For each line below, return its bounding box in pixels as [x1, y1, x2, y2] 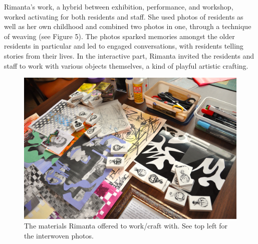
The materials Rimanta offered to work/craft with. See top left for [24, 220, 228, 231]
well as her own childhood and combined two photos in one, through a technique [4, 21, 251, 32]
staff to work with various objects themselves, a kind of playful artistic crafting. [4, 60, 248, 71]
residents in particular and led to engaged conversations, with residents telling [4, 41, 243, 51]
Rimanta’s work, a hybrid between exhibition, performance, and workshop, [4, 2, 233, 12]
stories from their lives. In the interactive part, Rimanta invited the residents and [4, 50, 254, 61]
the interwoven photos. [24, 230, 94, 240]
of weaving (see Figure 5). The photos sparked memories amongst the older [4, 31, 235, 41]
